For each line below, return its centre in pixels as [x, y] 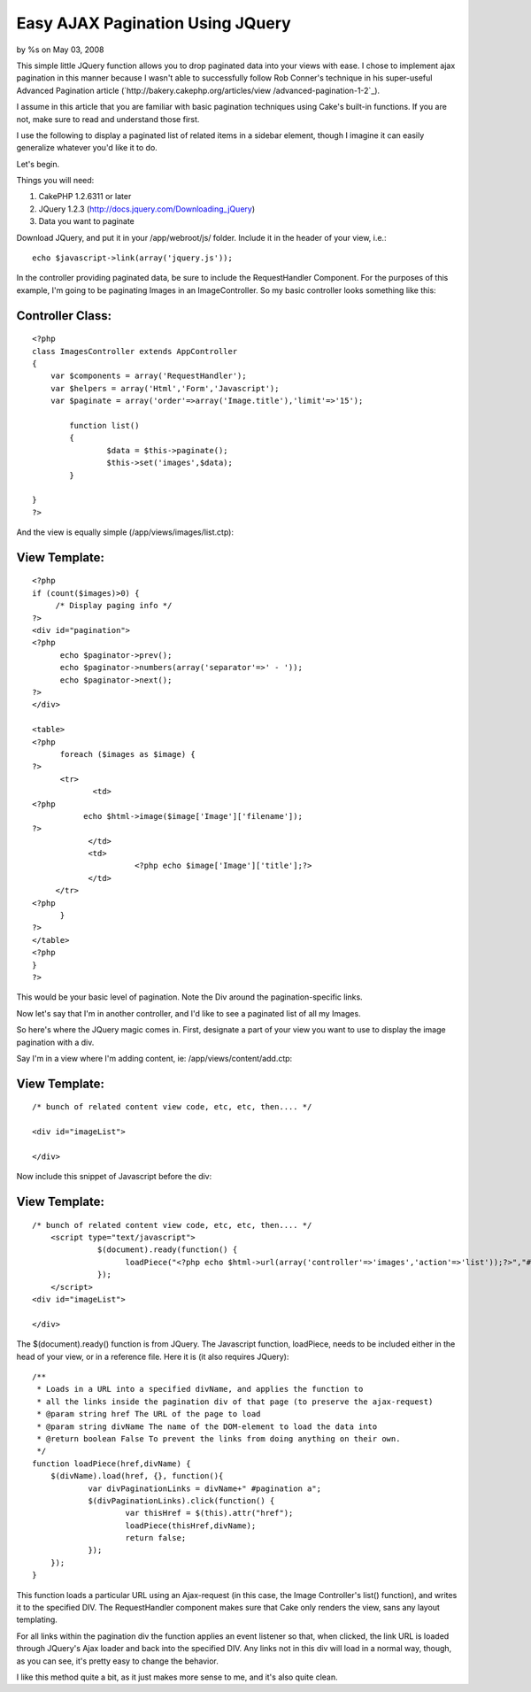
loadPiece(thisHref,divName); [191, 1526]
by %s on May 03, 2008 [60, 50]
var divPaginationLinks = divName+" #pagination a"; [205, 1488]
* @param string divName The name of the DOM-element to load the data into [207, 1426]
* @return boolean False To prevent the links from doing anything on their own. [219, 1438]
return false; [156, 1538]
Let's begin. [38, 164]
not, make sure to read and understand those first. [108, 119]
